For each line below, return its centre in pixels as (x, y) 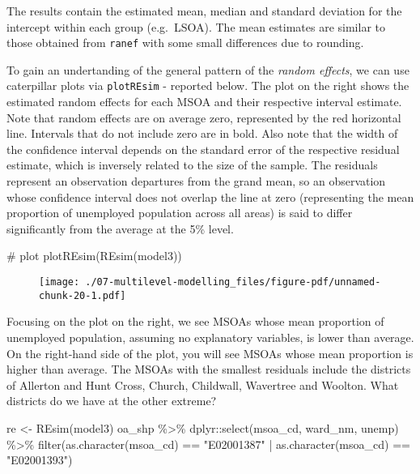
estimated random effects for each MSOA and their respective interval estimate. (204, 102)
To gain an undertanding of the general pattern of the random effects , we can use (208, 69)
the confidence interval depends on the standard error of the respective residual (203, 149)
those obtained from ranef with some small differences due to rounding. (185, 43)
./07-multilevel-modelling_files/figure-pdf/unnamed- (233, 282)
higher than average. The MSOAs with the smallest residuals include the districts (209, 369)
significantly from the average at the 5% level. (120, 228)
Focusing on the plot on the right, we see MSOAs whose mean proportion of (195, 321)
